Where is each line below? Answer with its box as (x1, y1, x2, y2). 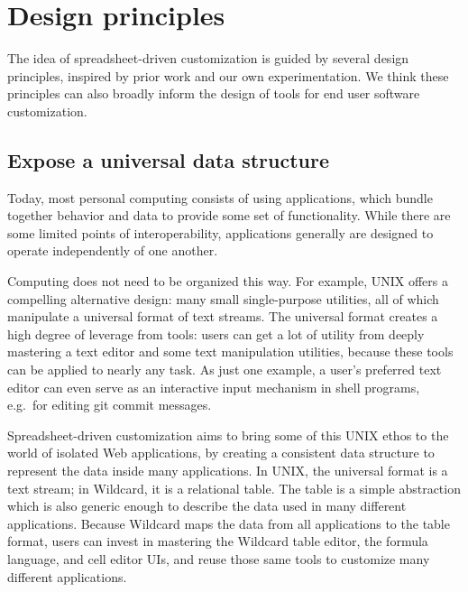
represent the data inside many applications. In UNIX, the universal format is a (7, 461, 448, 480)
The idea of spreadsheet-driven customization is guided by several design (7, 49, 409, 68)
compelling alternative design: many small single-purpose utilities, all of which (7, 289, 439, 308)
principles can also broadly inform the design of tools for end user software (7, 84, 420, 103)
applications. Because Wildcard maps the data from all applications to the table (7, 513, 450, 532)
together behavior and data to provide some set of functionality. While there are (7, 206, 451, 225)
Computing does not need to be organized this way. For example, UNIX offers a (7, 272, 448, 291)
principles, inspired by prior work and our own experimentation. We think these (7, 66, 449, 85)
